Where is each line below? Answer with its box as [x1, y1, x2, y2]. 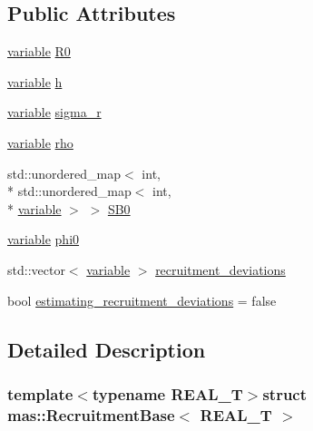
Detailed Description [7, 335, 206, 363]
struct [262, 382, 308, 405]
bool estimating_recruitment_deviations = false [7, 290, 277, 309]
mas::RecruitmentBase [7, 403, 175, 426]
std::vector [7, 260, 65, 279]
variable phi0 [7, 230, 80, 249]
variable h [7, 72, 63, 91]
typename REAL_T [92, 382, 243, 405]
